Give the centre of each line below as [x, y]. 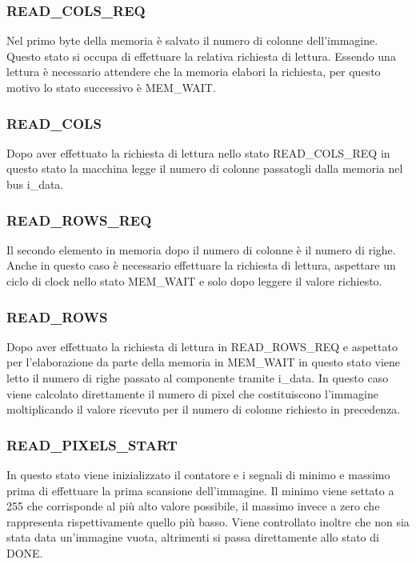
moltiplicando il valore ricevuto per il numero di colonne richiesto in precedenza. [204, 409]
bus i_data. [35, 184]
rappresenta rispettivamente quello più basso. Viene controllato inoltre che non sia [208, 521]
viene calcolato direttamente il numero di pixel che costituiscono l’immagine [192, 393]
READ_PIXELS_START [92, 444]
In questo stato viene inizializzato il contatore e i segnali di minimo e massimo [198, 474]
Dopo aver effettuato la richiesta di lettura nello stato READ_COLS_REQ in [198, 152]
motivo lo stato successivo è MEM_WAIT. [111, 87]
